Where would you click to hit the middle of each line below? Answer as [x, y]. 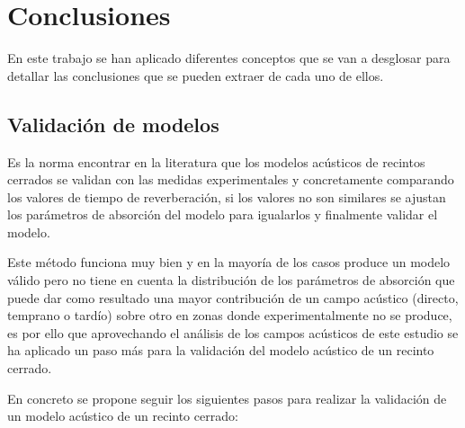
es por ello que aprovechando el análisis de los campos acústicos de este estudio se [233, 332]
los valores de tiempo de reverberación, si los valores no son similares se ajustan [227, 196]
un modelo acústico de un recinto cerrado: [123, 416]
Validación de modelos [113, 124]
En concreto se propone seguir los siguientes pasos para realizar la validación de [227, 398]
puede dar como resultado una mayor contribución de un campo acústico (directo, [233, 297]
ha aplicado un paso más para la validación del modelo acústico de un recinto [221, 350]
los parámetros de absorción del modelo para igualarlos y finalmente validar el [223, 214]
